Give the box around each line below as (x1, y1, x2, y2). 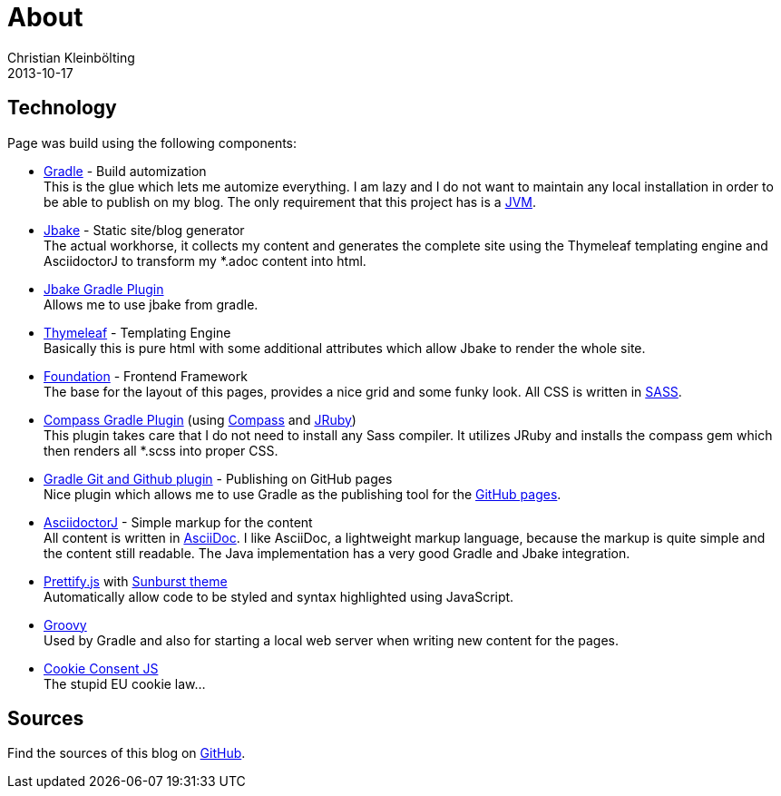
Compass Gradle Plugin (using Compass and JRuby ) (44, 411, 356, 427)
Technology (7, 96, 117, 120)
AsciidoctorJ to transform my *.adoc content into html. (44, 252, 366, 269)
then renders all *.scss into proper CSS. (44, 442, 278, 458)
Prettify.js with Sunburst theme (44, 573, 228, 589)
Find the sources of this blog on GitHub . (7, 745, 246, 762)
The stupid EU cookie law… (44, 675, 206, 692)
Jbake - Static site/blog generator (44, 221, 245, 238)
